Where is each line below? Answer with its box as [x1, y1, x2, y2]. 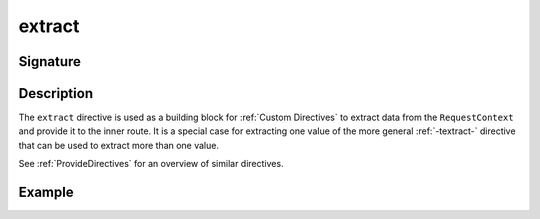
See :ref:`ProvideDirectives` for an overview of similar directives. [18, 158, 284, 170]
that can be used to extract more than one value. [18, 139, 220, 151]
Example [18, 184, 74, 201]
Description [18, 85, 94, 102]
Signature [18, 53, 82, 70]
